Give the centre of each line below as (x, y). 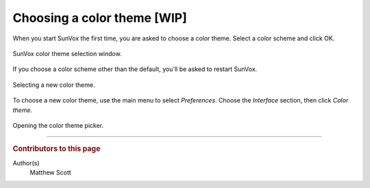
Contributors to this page (57, 149)
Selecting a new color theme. (54, 85)
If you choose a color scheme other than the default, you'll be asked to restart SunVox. (135, 69)
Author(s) (26, 163)
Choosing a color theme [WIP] (100, 18)
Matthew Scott (50, 172)
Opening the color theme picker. (58, 125)
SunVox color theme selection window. (67, 53)
